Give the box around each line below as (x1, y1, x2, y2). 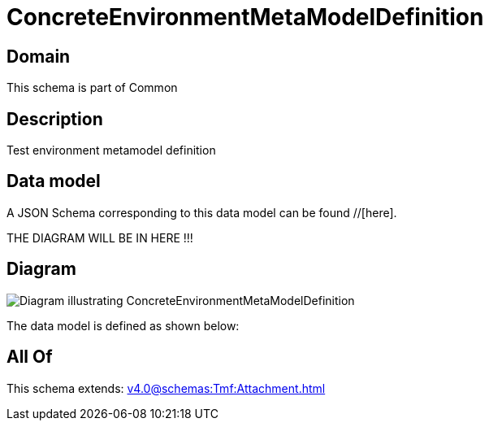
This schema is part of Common (6, 81, 178, 95)
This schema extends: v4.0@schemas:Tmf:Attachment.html (6, 381, 326, 395)
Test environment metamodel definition (6, 143, 216, 158)
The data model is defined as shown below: (6, 318, 240, 333)
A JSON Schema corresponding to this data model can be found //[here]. (6, 205, 397, 220)
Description (6, 108, 103, 129)
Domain (6, 46, 71, 67)
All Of (6, 346, 53, 368)
